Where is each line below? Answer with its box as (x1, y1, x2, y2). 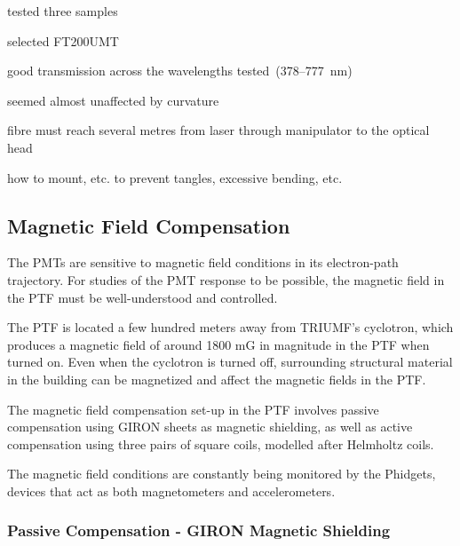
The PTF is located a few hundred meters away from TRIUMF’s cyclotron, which (7, 318, 454, 336)
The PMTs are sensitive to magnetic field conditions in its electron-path (7, 253, 399, 272)
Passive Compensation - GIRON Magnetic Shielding (7, 519, 391, 542)
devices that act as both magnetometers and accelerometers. (7, 481, 336, 500)
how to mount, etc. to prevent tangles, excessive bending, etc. (7, 168, 343, 186)
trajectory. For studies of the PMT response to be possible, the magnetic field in (7, 270, 445, 289)
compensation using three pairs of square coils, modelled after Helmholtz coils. (7, 434, 434, 453)
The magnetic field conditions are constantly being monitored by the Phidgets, (7, 464, 436, 483)
